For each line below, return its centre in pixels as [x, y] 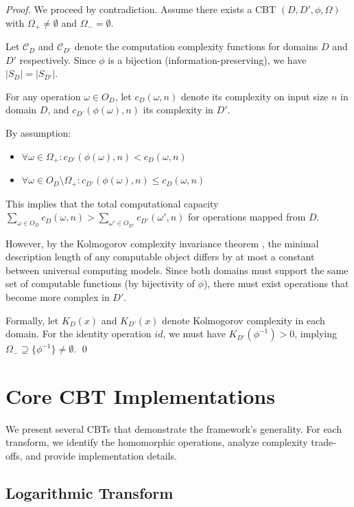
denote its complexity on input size [255, 96]
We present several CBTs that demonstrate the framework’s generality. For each [174, 428]
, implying [316, 334]
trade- [323, 442]
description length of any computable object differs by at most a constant [160, 257]
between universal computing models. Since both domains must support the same [177, 270]
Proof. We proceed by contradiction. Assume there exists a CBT [141, 9]
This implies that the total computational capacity [112, 203]
